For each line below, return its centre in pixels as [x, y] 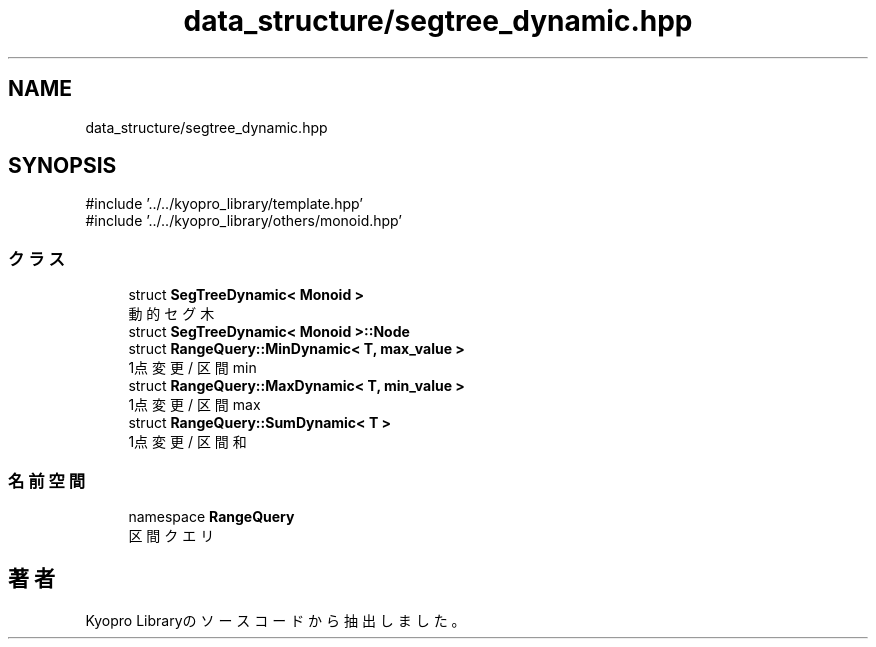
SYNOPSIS [62, 166]
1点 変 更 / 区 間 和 [187, 442]
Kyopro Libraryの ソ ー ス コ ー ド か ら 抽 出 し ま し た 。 [275, 620]
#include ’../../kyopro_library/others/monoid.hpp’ [243, 221]
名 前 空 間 [47, 480]
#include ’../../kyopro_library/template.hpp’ [224, 204]
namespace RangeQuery [211, 516]
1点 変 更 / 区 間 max [194, 405]
